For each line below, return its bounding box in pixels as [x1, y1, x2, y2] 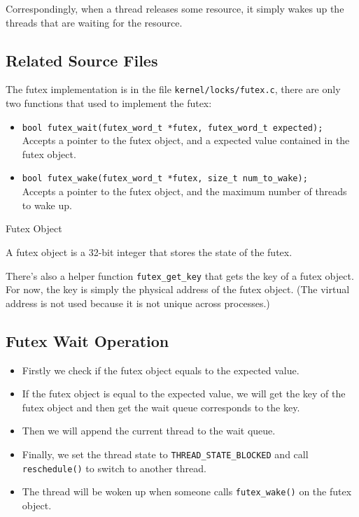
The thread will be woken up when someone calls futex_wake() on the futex [22, 484, 352, 499]
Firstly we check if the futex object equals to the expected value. [22, 362, 300, 377]
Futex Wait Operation [6, 330, 169, 351]
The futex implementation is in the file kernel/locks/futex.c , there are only [6, 82, 341, 97]
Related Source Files [6, 49, 158, 71]
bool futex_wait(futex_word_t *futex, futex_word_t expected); [22, 122, 323, 133]
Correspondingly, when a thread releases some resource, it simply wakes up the [6, 1, 344, 15]
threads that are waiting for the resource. [6, 15, 183, 29]
